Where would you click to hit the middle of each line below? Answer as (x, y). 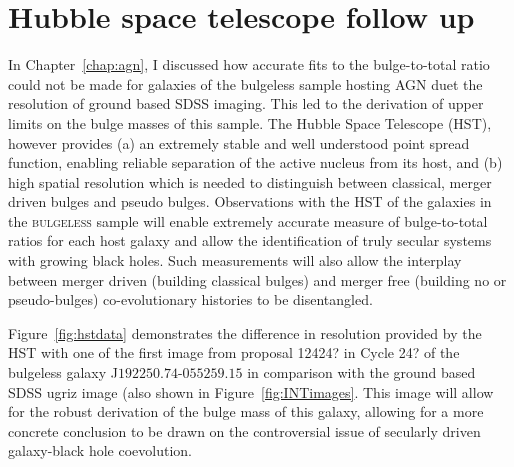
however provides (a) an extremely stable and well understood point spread (239, 142)
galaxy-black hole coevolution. (100, 450)
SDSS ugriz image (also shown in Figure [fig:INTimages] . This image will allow (251, 391)
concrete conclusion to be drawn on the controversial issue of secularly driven (244, 430)
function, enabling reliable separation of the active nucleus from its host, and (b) (255, 162)
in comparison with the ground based (361, 372)
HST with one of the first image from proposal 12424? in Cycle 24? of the (234, 352)
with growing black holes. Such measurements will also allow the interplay (235, 260)
